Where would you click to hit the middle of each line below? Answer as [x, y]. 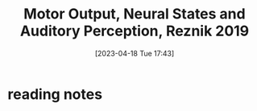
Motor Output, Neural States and [135, 14]
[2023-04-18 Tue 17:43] [135, 53]
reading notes [55, 94]
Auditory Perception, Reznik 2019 [135, 31]
